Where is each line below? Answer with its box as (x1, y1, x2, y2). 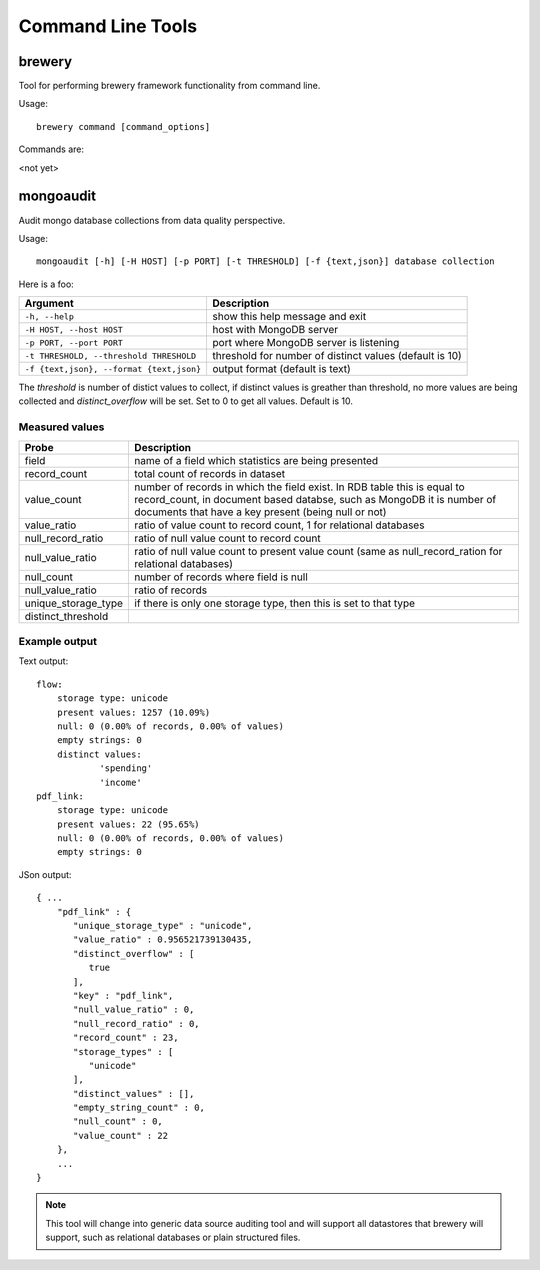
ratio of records (134, 583, 208, 597)
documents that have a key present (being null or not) (134, 505, 387, 519)
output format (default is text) (211, 362, 352, 376)
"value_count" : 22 (73, 1130, 169, 1141)
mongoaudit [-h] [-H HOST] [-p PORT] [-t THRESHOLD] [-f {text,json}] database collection (36, 256, 495, 267)
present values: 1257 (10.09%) (56, 706, 211, 718)
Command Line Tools (18, 15, 198, 37)
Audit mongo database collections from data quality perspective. (18, 214, 286, 226)
